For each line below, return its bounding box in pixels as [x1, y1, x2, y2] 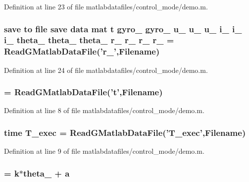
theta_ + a [23, 167, 70, 179]
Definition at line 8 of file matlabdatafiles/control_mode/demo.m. [4, 105, 204, 116]
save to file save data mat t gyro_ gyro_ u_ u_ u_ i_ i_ [4, 22, 242, 35]
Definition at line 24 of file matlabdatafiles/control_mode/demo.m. [4, 64, 208, 75]
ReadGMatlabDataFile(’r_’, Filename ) [4, 45, 160, 58]
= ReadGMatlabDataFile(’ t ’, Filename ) [4, 86, 163, 98]
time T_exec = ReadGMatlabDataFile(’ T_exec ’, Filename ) [4, 126, 246, 138]
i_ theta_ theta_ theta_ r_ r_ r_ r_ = [4, 34, 174, 46]
